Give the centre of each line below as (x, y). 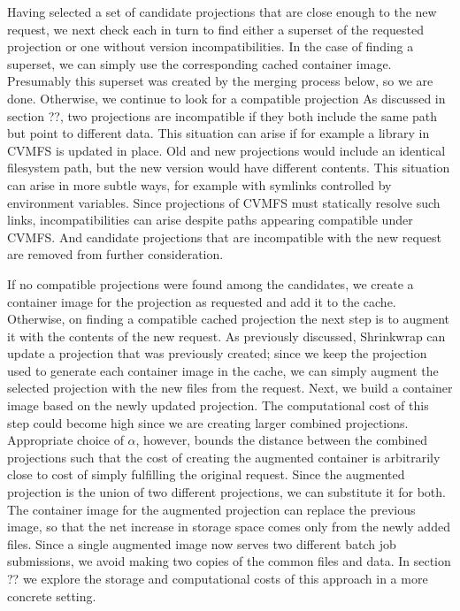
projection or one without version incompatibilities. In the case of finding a (211, 46)
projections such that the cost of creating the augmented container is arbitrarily (224, 457)
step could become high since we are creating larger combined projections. (208, 422)
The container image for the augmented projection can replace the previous (211, 509)
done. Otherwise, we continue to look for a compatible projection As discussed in (226, 98)
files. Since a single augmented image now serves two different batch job (202, 543)
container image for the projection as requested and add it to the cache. (202, 301)
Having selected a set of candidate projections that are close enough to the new (222, 11)
